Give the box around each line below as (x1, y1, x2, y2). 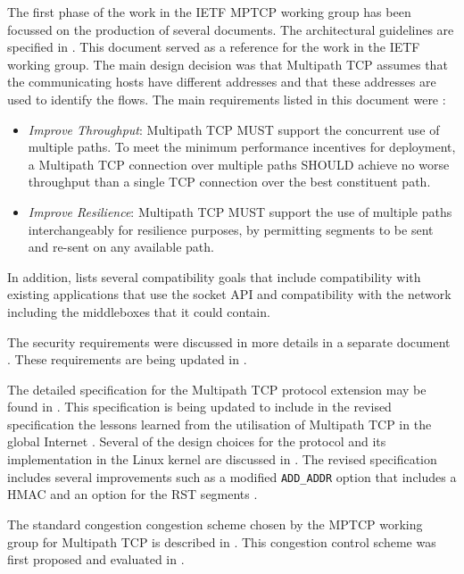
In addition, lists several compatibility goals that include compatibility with (7, 267, 421, 286)
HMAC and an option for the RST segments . (7, 485, 258, 503)
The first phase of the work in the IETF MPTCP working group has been (7, 3, 411, 21)
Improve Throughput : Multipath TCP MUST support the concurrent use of (28, 120, 440, 138)
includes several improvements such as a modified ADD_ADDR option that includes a (7, 467, 457, 486)
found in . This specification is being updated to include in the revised (7, 397, 392, 416)
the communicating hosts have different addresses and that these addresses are (7, 72, 436, 91)
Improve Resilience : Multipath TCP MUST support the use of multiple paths (28, 202, 452, 220)
